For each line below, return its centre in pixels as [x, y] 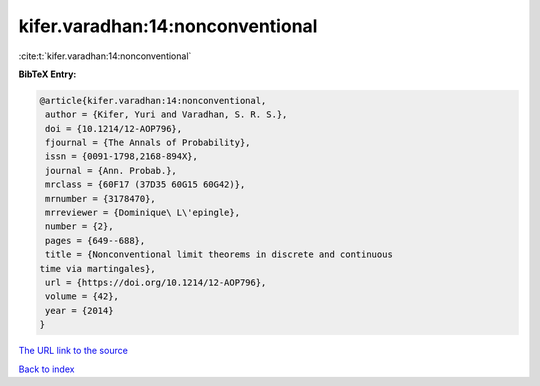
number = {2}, [79, 226]
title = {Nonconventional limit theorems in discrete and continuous [219, 254]
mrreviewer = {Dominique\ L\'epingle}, [142, 213]
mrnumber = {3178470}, [101, 198]
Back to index [46, 369]
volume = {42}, [82, 296]
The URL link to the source [73, 351]
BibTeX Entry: [47, 74]
